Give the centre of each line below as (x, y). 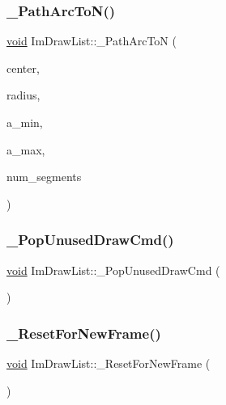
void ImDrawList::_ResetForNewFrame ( (109, 363)
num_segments (44, 177)
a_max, (26, 149)
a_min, (25, 122)
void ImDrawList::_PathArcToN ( (92, 41)
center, (23, 67)
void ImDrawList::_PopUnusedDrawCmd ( (113, 270)
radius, (23, 95)
